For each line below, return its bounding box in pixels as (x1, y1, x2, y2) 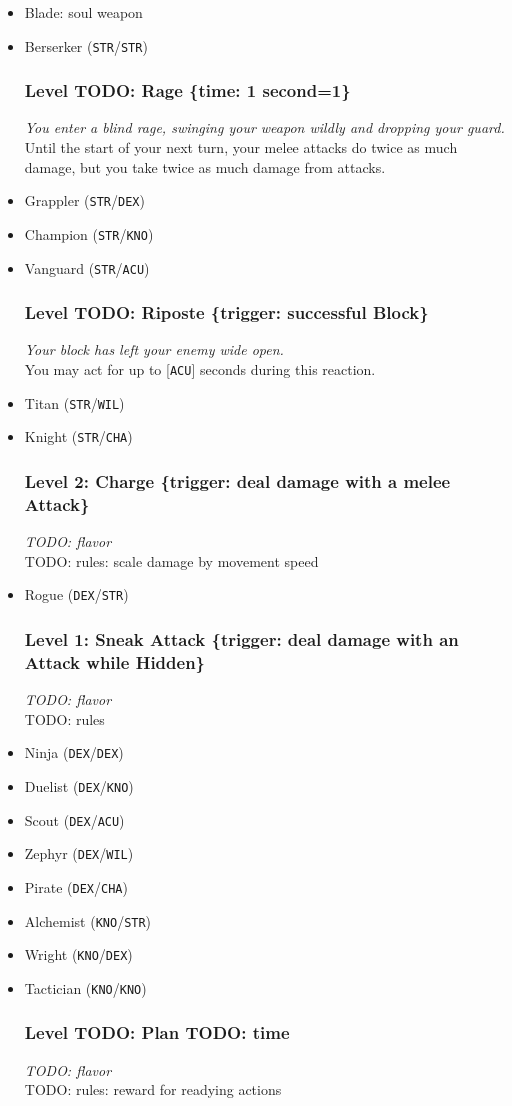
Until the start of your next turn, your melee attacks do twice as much (24, 137, 458, 158)
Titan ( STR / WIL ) (24, 392, 125, 413)
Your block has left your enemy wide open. (24, 339, 284, 360)
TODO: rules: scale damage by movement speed (24, 550, 319, 571)
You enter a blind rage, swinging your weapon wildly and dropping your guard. (24, 117, 505, 138)
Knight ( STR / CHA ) (24, 426, 133, 447)
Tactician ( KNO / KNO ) (24, 977, 147, 998)
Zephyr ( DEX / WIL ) (24, 843, 134, 864)
